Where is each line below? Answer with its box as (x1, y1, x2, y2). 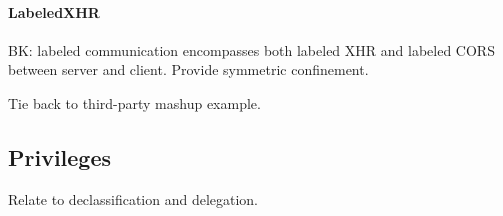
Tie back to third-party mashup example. (8, 92, 261, 113)
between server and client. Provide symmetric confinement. (8, 59, 369, 80)
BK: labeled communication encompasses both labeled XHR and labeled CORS (8, 39, 495, 60)
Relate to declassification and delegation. (8, 188, 259, 209)
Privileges (8, 141, 112, 172)
